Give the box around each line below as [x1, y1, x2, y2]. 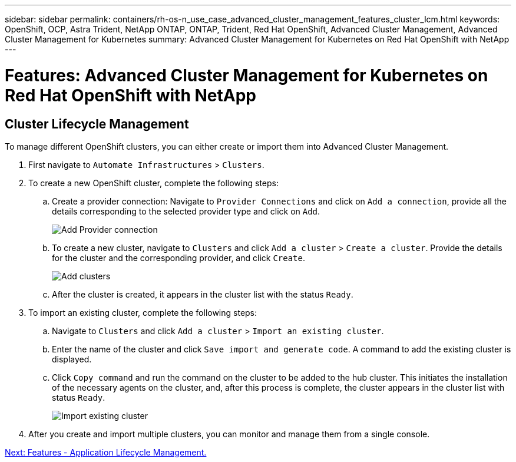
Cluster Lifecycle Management [5, 116, 189, 131]
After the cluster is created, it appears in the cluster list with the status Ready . [52, 289, 353, 299]
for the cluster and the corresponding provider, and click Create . [52, 252, 306, 263]
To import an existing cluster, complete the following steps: [28, 307, 257, 318]
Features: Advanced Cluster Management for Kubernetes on [5, 65, 488, 85]
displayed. [52, 354, 92, 364]
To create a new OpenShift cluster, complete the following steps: [28, 177, 279, 188]
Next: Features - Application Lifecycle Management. [5, 447, 207, 457]
